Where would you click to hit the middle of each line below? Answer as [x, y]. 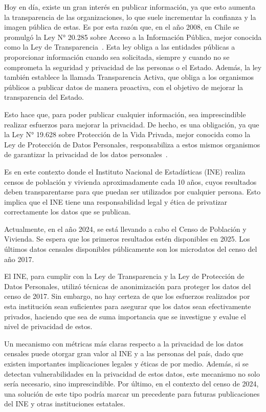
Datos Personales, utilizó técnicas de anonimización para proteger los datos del [128, 286]
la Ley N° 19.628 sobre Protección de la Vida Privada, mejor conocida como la [127, 134]
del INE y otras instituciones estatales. [65, 404]
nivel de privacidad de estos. [48, 326]
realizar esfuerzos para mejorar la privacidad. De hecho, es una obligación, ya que [132, 124]
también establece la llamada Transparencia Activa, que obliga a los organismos [129, 77]
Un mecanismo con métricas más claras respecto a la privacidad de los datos [124, 343]
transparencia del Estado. [44, 97]
